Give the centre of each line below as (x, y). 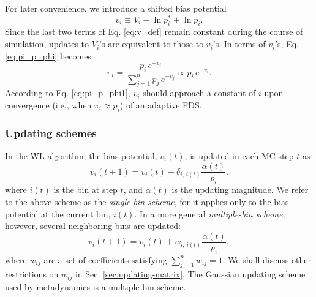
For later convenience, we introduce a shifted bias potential (116, 8)
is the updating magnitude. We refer (240, 190)
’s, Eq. (287, 44)
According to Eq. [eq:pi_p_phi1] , (68, 93)
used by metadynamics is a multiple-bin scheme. (96, 286)
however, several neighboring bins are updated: (93, 226)
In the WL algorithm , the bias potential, (81, 155)
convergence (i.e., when (48, 104)
